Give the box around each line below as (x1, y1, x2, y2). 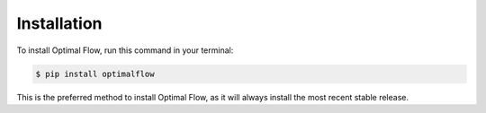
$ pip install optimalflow (35, 68, 155, 79)
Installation (16, 13, 103, 33)
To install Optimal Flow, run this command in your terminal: (16, 45, 234, 56)
